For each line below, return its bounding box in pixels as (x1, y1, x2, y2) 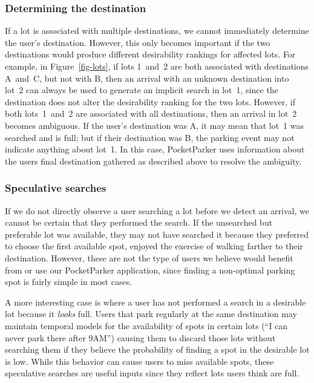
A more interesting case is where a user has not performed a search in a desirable (5, 295, 306, 308)
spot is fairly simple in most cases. (5, 275, 132, 288)
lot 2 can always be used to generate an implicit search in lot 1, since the (5, 83, 278, 96)
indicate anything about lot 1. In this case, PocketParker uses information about (5, 143, 305, 155)
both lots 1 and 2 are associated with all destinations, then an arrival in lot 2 (5, 107, 297, 120)
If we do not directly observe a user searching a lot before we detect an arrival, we (5, 204, 309, 217)
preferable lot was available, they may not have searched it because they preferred (5, 228, 309, 240)
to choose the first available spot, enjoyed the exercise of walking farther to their (5, 240, 303, 252)
